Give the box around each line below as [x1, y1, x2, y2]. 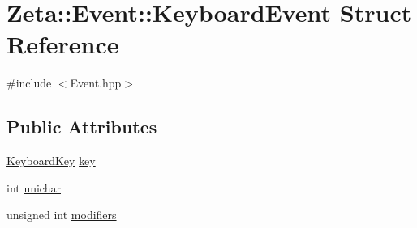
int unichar [6, 179, 61, 196]
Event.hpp [70, 74, 122, 91]
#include [6, 74, 52, 91]
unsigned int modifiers [6, 206, 117, 223]
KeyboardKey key [6, 152, 96, 169]
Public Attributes [6, 114, 157, 139]
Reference [6, 27, 119, 61]
